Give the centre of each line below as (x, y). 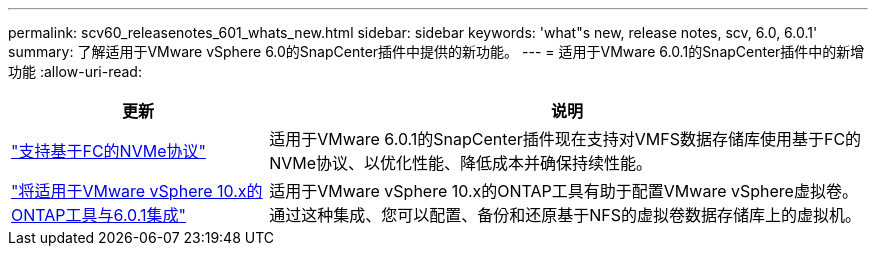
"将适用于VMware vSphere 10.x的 (137, 191)
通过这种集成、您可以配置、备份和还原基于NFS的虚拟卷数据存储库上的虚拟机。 (565, 215)
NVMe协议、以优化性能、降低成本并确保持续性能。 (461, 163)
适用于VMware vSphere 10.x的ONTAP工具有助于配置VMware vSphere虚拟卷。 (563, 191)
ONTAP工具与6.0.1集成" (98, 215)
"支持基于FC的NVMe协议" (108, 151)
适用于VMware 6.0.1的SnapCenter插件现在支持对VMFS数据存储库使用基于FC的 (565, 139)
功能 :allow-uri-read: (75, 71)
